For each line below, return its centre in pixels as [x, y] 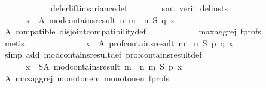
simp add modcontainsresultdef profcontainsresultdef [103, 54]
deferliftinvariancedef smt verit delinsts [139, 8]
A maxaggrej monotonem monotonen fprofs [87, 78]
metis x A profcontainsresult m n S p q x [119, 43]
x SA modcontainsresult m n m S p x [104, 66]
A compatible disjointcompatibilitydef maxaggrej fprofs [133, 31]
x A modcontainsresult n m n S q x [100, 19]
